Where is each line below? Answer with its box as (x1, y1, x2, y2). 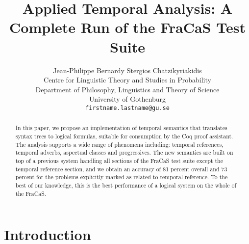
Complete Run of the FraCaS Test (9, 17, 246, 37)
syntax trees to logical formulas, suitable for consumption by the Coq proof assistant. (15, 132, 233, 140)
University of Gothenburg (89, 94, 166, 104)
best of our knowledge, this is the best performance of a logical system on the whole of (15, 181, 237, 189)
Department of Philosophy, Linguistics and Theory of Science (35, 84, 220, 94)
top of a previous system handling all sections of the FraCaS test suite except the (15, 156, 223, 164)
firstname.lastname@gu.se (85, 104, 170, 111)
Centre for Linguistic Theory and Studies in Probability (44, 75, 211, 85)
